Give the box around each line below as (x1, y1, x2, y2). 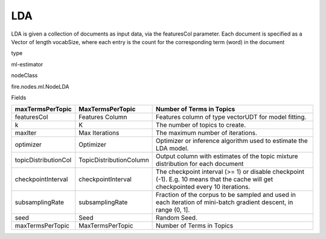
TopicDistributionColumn (78, 156, 149, 164)
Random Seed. (156, 214, 197, 222)
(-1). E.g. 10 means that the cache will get (156, 175, 273, 183)
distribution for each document (156, 160, 244, 168)
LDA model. (156, 144, 189, 153)
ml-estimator (11, 60, 43, 68)
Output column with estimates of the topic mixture (156, 152, 298, 161)
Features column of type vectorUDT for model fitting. (156, 113, 307, 121)
